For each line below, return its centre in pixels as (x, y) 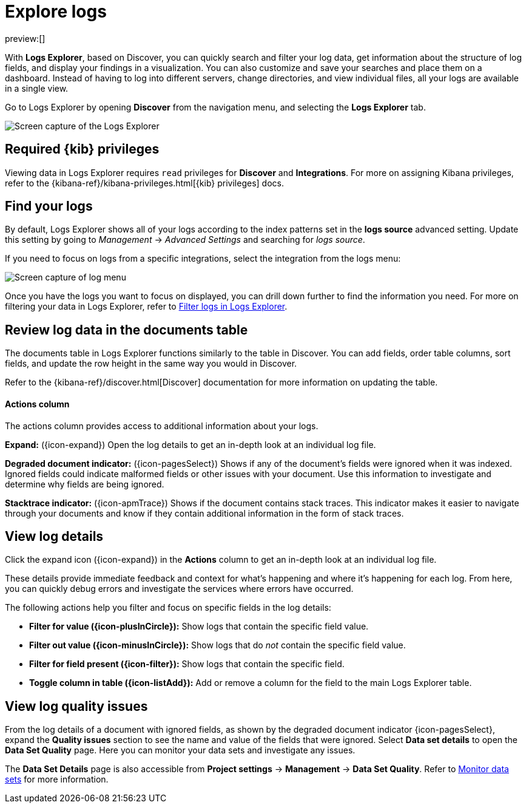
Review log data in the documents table (126, 330)
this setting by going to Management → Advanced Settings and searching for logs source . (185, 240)
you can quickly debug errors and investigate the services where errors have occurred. (179, 589)
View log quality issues (76, 706)
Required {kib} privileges (82, 149)
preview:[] (25, 38)
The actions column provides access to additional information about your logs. (162, 426)
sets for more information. (57, 779)
